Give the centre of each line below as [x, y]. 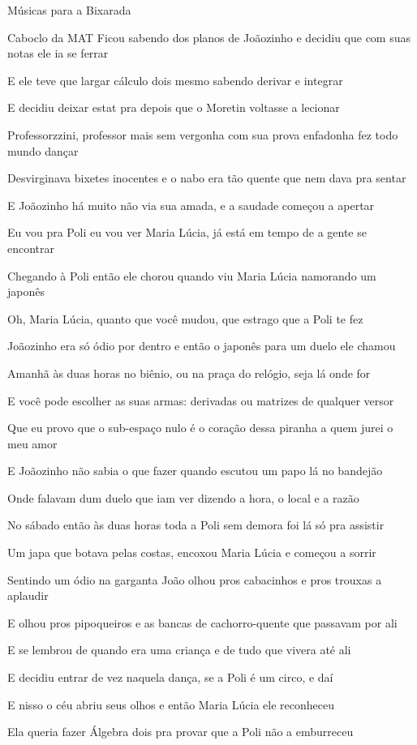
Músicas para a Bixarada [69, 10]
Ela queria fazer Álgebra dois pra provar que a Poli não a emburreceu [181, 732]
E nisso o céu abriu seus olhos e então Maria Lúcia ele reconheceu [171, 704]
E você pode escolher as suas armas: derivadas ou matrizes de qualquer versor [201, 400]
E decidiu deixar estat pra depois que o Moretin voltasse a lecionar [174, 107]
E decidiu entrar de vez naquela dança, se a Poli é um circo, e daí [170, 677]
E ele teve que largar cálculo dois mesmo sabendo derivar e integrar [175, 80]
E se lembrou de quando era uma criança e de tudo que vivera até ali [179, 650]
